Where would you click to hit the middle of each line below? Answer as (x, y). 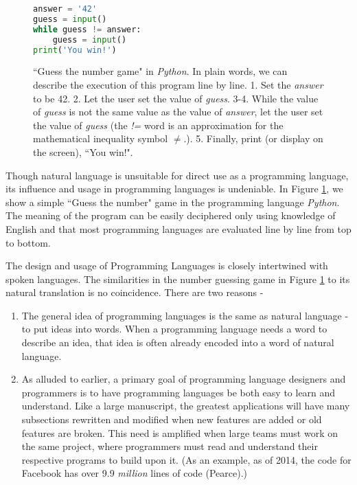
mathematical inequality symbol (101, 138)
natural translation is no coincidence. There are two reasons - (135, 292)
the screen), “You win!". (83, 151)
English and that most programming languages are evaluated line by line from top (178, 228)
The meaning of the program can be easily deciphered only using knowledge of (171, 215)
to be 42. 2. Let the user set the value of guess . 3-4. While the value (176, 98)
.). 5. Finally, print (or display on (253, 138)
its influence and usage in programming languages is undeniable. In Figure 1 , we (174, 189)
